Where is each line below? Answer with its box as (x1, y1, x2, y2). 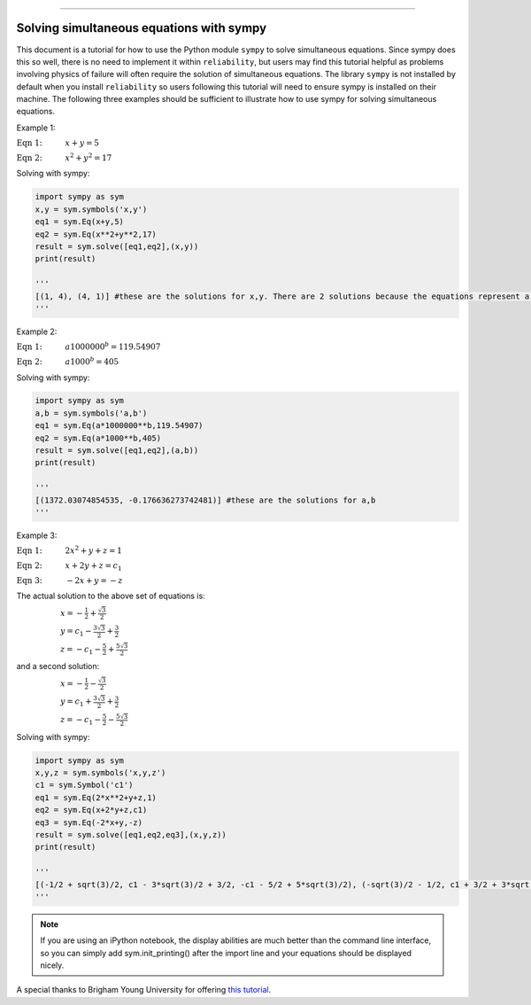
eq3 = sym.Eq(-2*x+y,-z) (35, 817, 143, 828)
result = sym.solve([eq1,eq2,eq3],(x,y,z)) (35, 830, 227, 839)
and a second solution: (16, 661, 100, 672)
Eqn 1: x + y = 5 (16, 138, 99, 148)
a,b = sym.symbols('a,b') (35, 408, 148, 418)
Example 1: (16, 122, 56, 133)
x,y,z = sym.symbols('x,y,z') (35, 767, 166, 778)
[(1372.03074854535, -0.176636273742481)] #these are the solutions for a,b (35, 495, 376, 505)
